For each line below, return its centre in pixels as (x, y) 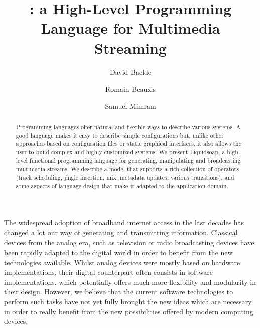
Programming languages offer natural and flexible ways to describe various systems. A (128, 127)
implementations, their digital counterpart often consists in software (108, 272)
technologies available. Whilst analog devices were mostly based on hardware (122, 262)
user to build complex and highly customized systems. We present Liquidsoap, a (120, 152)
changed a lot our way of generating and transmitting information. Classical (121, 232)
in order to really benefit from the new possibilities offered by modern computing (129, 311)
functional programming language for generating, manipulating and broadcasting (135, 160)
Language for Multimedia (131, 28)
